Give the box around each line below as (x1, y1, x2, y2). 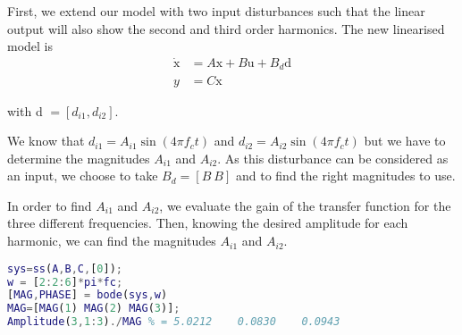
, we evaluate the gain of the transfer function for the (159, 196, 451, 214)
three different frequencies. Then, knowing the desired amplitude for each (7, 214, 408, 232)
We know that (7, 131, 85, 150)
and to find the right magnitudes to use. (235, 166, 456, 185)
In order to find (7, 196, 92, 214)
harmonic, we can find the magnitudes (7, 231, 216, 250)
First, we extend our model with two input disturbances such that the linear (7, 2, 425, 20)
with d (7, 101, 43, 120)
